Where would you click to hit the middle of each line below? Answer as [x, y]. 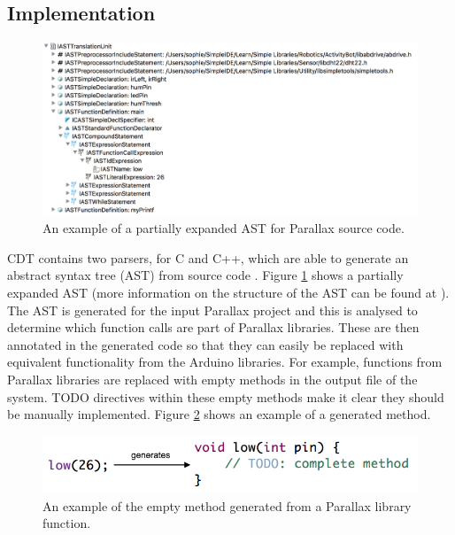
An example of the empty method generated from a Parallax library [227, 505]
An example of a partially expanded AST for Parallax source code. [224, 228]
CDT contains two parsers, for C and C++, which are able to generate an [208, 257]
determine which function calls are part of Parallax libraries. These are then [213, 327]
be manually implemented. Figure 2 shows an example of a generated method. [219, 414]
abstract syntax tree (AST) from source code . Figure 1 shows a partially [205, 275]
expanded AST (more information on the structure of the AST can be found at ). [228, 293]
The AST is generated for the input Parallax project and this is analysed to [212, 310]
